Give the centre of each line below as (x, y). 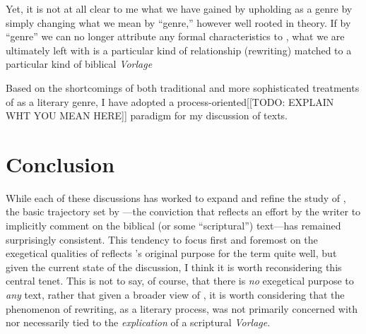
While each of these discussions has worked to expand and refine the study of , (176, 197)
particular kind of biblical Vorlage (79, 64)
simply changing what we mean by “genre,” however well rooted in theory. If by (178, 22)
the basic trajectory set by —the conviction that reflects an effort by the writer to (183, 211)
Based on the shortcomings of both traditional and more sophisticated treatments (183, 87)
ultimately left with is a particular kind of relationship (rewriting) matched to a (179, 50)
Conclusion (60, 163)
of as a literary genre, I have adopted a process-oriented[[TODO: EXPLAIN (170, 101)
